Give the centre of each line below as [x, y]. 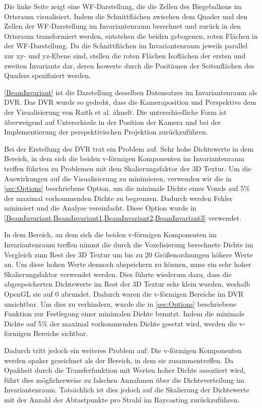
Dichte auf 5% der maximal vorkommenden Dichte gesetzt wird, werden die [121, 323]
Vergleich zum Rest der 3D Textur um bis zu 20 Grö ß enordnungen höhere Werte [128, 254]
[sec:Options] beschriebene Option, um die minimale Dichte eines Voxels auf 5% [127, 188]
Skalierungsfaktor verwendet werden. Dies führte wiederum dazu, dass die [118, 274]
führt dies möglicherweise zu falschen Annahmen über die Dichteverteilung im [124, 380]
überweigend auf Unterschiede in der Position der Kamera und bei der [112, 122]
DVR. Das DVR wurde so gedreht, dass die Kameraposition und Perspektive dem [130, 102]
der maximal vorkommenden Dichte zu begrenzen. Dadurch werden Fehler [118, 198]
